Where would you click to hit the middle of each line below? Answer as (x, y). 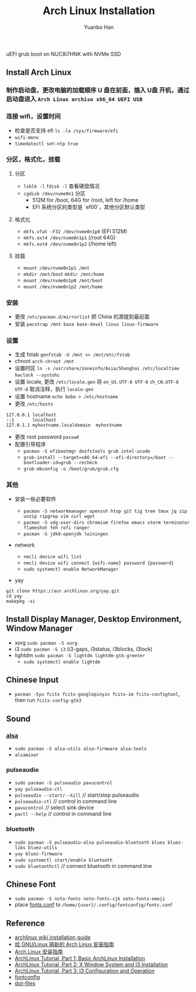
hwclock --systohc (37, 375)
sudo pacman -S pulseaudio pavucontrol (64, 783)
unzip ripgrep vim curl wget (59, 516)
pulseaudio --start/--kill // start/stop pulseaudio (77, 795)
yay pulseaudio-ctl (39, 790)
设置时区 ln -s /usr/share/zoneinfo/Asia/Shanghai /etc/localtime (97, 368)
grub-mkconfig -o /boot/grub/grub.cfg (71, 469)
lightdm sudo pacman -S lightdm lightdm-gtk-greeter (80, 655)
